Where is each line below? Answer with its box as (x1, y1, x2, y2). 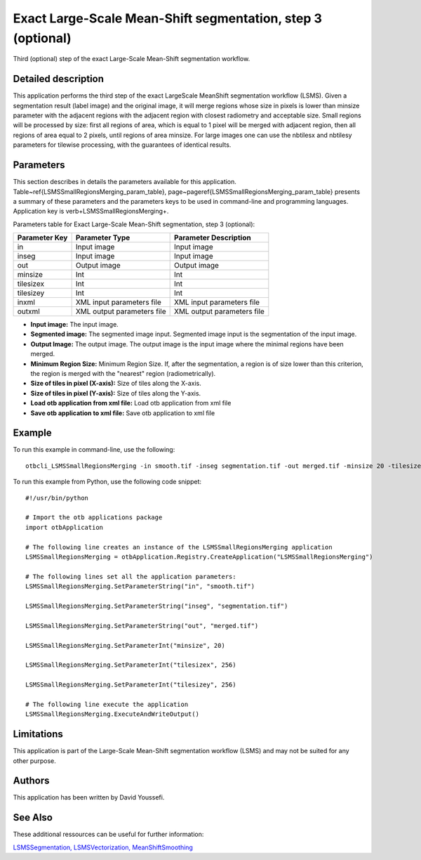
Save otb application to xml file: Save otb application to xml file (30, 408, 215, 417)
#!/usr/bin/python (25, 494, 89, 502)
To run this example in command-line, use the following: (13, 445, 175, 454)
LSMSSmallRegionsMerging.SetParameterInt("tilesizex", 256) (25, 661, 236, 669)
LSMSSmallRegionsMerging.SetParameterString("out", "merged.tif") (25, 622, 259, 630)
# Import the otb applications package (25, 514, 163, 521)
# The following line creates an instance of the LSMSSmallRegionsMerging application (25, 543, 333, 551)
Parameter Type (75, 233, 131, 242)
